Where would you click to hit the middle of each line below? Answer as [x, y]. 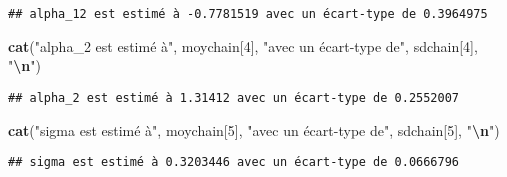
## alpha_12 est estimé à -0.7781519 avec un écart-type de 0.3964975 [248, 14]
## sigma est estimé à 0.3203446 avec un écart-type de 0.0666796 [234, 162]
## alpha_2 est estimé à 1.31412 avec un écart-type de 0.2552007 [234, 97]
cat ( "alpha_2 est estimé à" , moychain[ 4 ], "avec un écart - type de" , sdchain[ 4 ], [243, 45]
